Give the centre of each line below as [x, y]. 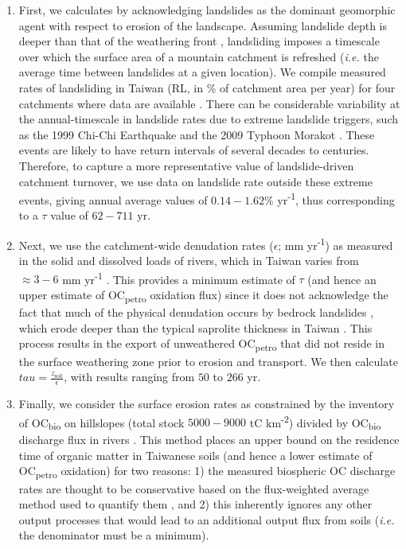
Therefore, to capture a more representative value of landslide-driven [186, 165]
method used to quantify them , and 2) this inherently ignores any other [195, 504]
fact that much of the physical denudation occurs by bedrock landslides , [196, 312]
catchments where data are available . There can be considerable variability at [209, 103]
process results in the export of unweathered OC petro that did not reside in [201, 345]
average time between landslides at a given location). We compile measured [202, 72]
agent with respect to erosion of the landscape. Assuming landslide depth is [203, 25]
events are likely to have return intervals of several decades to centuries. [194, 150]
